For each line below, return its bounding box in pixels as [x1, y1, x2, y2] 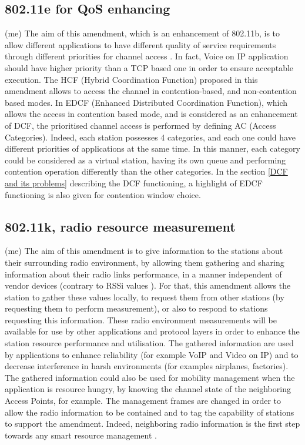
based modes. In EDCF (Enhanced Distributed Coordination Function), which [5, 96, 288, 108]
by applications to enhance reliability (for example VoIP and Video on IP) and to [5, 348, 299, 360]
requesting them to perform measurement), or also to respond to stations [5, 302, 268, 314]
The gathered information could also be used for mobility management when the [5, 371, 295, 383]
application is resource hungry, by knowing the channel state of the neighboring [5, 383, 291, 395]
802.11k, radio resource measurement [5, 217, 236, 235]
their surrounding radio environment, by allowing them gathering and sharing [5, 256, 284, 268]
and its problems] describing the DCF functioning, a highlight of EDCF [5, 176, 263, 189]
